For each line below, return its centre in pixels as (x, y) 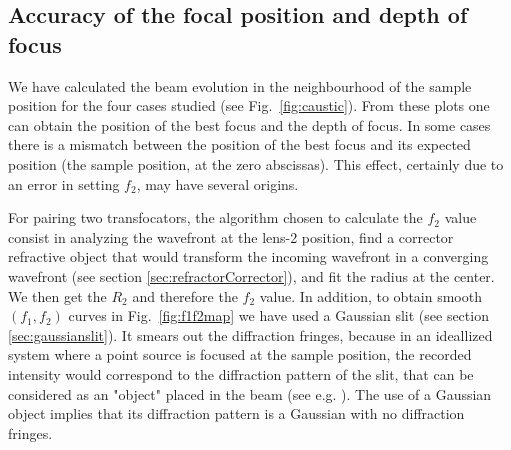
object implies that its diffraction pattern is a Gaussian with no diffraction (236, 413)
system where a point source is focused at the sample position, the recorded (240, 354)
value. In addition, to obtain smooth (370, 295)
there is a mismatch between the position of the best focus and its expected (239, 144)
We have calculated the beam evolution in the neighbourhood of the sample (240, 85)
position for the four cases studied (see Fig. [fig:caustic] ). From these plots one (249, 105)
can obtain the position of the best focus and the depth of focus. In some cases (249, 124)
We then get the (57, 295)
